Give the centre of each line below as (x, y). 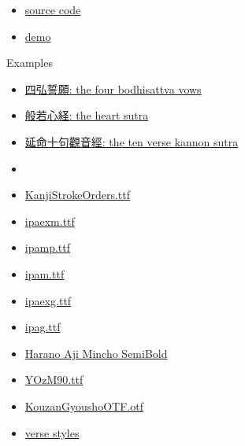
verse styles (52, 432)
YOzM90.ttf (54, 380)
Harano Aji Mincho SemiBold (96, 353)
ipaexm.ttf (50, 221)
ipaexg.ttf (48, 300)
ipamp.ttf (47, 247)
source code (53, 9)
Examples (30, 63)
